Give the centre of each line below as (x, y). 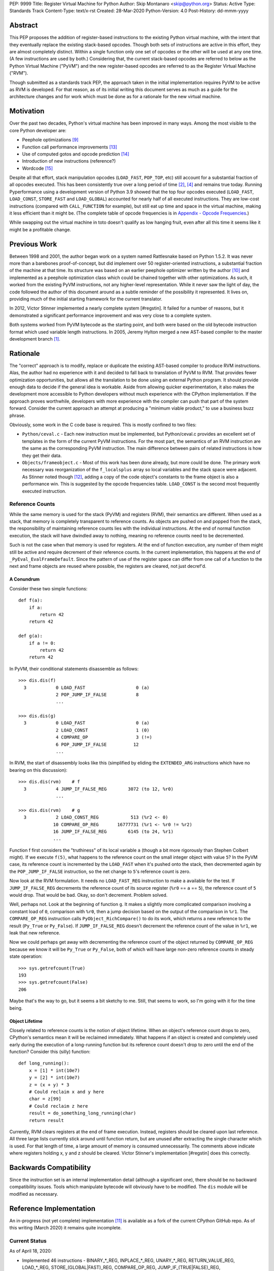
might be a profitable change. (40, 229)
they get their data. (42, 456)
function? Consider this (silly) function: (50, 1052)
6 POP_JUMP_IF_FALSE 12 (97, 744)
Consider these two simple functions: (48, 588)
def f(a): (30, 600)
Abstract (24, 25)
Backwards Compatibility (50, 1168)
